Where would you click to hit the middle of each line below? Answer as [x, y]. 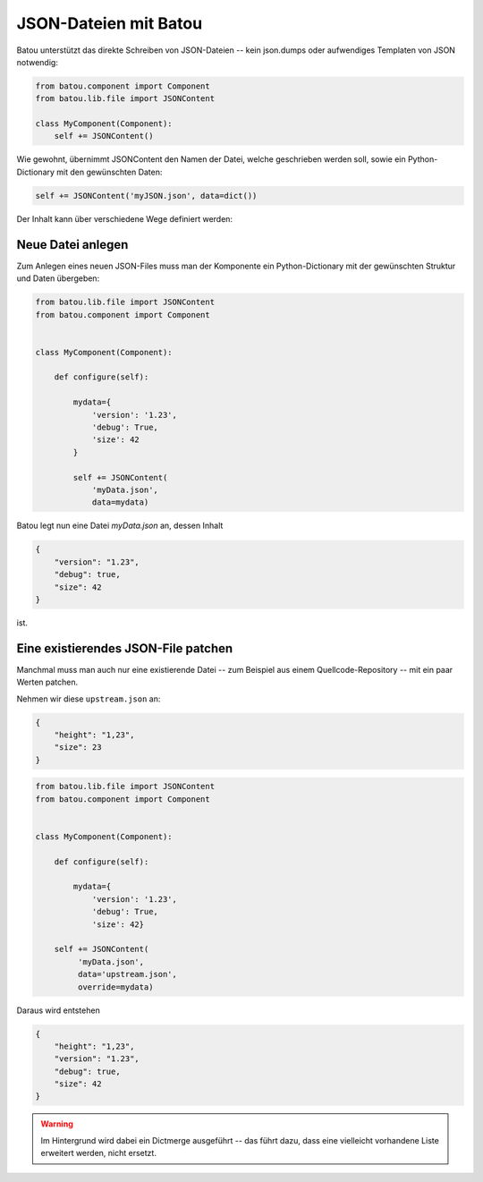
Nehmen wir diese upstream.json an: [89, 699]
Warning [57, 1124]
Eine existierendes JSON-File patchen [125, 648]
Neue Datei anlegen [72, 245]
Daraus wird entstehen [58, 1010]
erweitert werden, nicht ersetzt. [98, 1153]
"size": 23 [78, 748]
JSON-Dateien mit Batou [110, 23]
